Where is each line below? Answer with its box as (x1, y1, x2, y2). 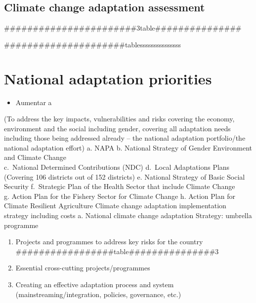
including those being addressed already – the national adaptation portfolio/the (4, 133, 246, 143)
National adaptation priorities (4, 68, 212, 88)
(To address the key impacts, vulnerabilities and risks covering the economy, (4, 114, 235, 124)
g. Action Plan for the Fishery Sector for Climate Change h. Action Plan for (4, 190, 235, 201)
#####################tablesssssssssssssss (4, 39, 181, 49)
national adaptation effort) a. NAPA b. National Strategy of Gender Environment (4, 142, 252, 152)
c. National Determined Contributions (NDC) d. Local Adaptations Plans (4, 162, 230, 172)
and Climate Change (4, 152, 66, 162)
